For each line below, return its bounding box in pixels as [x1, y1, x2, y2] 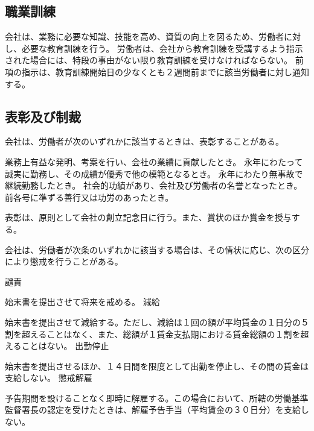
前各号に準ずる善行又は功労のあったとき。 [5, 190, 174, 203]
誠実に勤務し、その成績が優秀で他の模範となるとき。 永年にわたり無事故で [5, 167, 303, 180]
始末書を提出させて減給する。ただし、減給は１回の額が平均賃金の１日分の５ [5, 315, 309, 328]
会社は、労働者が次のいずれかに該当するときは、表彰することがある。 [5, 135, 284, 148]
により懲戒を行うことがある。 [5, 255, 123, 268]
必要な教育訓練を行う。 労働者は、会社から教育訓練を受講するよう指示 [21, 42, 303, 54]
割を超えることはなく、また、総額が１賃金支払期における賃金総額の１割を [5, 327, 301, 340]
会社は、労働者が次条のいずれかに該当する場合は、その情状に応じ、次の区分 [5, 243, 309, 256]
